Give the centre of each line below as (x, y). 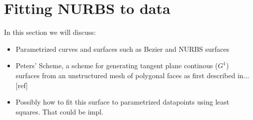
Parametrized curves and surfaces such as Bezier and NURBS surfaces (123, 49)
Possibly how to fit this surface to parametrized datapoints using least (123, 102)
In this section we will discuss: (50, 32)
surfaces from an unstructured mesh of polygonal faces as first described (126, 75)
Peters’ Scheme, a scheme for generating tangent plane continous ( (117, 65)
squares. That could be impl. (59, 111)
